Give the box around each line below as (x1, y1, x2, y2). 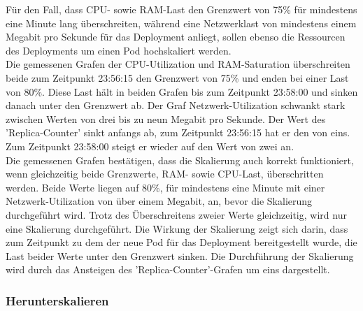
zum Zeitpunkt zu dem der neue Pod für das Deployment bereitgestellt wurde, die (6, 235, 357, 249)
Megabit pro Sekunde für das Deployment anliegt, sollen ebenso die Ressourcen (6, 29, 346, 44)
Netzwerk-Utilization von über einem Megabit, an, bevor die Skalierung (6, 194, 313, 208)
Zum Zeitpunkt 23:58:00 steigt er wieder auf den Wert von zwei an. (6, 138, 294, 153)
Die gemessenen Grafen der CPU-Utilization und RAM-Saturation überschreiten (6, 57, 350, 71)
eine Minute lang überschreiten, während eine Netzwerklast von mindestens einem (6, 15, 357, 30)
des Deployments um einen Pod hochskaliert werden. (6, 43, 232, 57)
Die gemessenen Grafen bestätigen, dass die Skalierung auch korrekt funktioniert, (6, 152, 354, 167)
